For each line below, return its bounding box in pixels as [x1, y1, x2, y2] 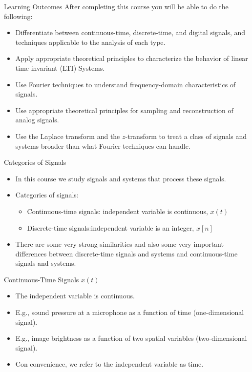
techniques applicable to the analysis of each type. [15, 37, 166, 47]
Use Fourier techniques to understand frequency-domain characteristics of [15, 79, 236, 89]
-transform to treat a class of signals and [125, 131, 247, 141]
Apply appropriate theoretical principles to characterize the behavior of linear [15, 53, 248, 63]
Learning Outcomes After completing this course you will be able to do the [4, 1, 229, 11]
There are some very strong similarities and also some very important [15, 239, 224, 249]
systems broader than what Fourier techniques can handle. [15, 140, 190, 151]
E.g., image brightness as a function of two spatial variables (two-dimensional [15, 333, 247, 343]
